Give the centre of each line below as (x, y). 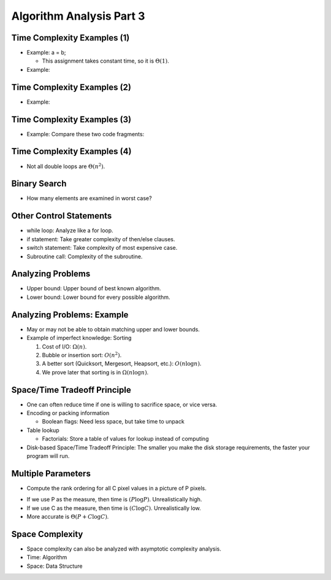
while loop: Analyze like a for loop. (70, 231)
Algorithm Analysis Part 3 (78, 16)
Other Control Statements (62, 216)
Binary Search (39, 184)
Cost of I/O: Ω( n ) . (64, 346)
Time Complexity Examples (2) (71, 87)
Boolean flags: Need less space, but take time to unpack (113, 422)
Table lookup (43, 430)
